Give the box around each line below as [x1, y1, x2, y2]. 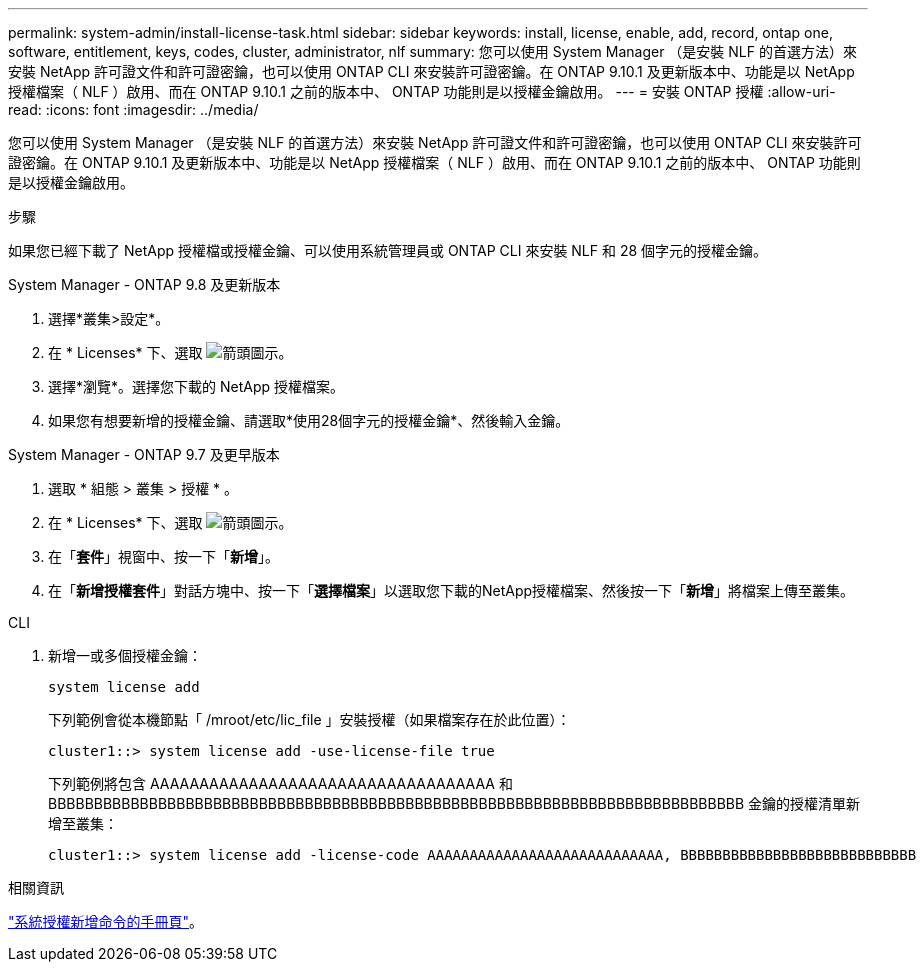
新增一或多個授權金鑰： [48, 647, 202, 664]
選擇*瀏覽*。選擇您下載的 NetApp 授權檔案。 [48, 378, 344, 395]
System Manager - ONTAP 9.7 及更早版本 [8, 446, 280, 463]
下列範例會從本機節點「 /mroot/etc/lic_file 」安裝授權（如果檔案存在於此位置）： [48, 711, 571, 728]
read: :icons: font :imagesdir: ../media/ [8, 101, 259, 118]
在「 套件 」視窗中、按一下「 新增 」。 [48, 548, 279, 565]
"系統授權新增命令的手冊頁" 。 [8, 913, 204, 930]
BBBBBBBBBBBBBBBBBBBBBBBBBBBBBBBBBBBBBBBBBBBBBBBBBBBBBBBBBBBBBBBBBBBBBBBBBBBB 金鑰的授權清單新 [48, 795, 861, 812]
